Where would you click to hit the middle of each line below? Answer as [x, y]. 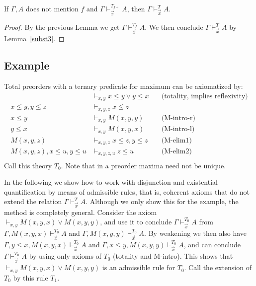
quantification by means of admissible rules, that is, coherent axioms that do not [127, 191]
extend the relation [33, 201]
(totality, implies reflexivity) [205, 96]
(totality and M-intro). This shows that [173, 256]
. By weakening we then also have [196, 233]
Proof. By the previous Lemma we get [62, 27]
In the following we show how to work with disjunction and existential [111, 182]
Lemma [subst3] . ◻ [34, 38]
